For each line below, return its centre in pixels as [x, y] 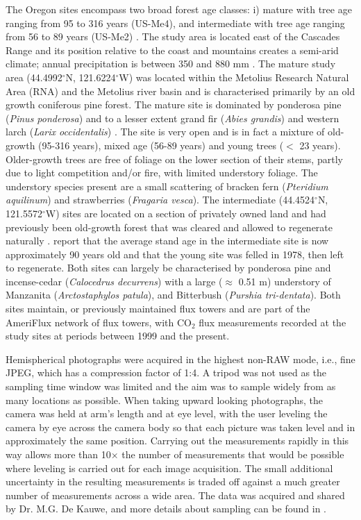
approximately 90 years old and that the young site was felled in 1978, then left [175, 254]
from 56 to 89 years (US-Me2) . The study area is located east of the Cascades [173, 36]
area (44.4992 [34, 77]
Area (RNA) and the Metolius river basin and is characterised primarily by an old [180, 91]
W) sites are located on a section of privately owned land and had [186, 213]
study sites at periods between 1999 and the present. [118, 336]
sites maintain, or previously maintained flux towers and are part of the [158, 309]
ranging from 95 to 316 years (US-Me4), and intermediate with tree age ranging [175, 23]
